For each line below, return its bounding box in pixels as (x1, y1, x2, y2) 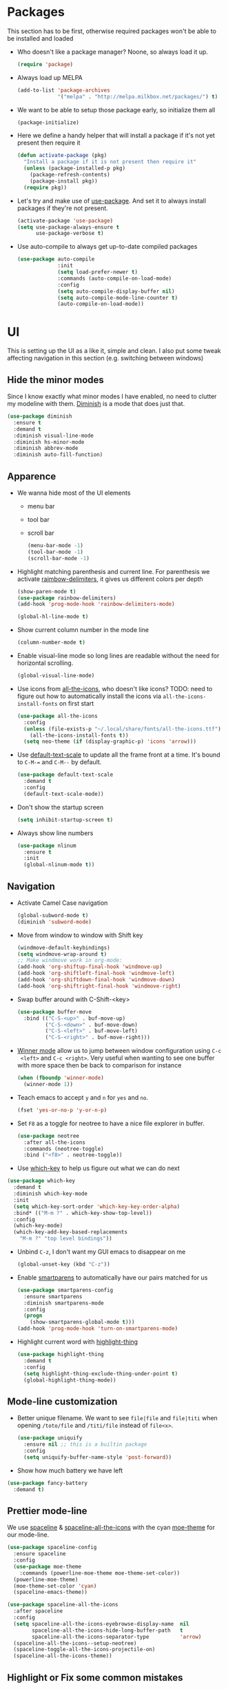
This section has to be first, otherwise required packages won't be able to (7, 27, 217, 35)
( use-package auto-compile (17, 256, 95, 263)
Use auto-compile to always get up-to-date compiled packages (17, 243, 198, 251)
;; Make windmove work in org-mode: (17, 957, 123, 964)
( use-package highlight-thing (17, 1351, 105, 1358)
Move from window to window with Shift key (17, 931, 143, 939)
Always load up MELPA (17, 73, 83, 81)
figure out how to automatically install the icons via (17, 692, 162, 700)
